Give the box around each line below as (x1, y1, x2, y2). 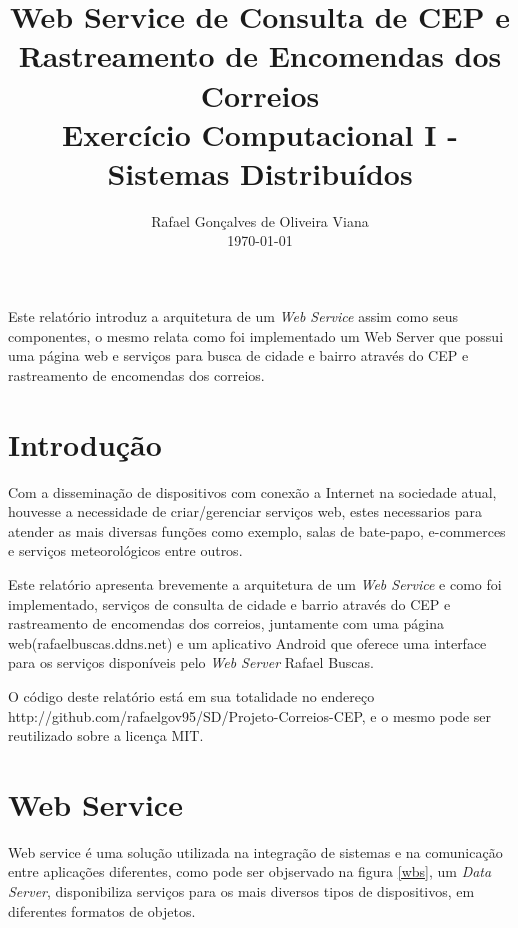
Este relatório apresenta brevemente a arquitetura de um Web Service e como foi (8, 573, 502, 594)
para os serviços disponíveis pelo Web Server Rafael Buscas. (8, 652, 374, 673)
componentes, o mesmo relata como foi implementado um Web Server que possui (8, 325, 504, 346)
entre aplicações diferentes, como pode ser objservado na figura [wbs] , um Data (8, 861, 492, 882)
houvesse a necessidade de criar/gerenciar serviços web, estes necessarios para (8, 501, 482, 522)
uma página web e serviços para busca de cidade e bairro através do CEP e (8, 345, 469, 366)
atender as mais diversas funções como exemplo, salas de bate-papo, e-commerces (8, 520, 506, 541)
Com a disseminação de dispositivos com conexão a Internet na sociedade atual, (8, 481, 497, 502)
